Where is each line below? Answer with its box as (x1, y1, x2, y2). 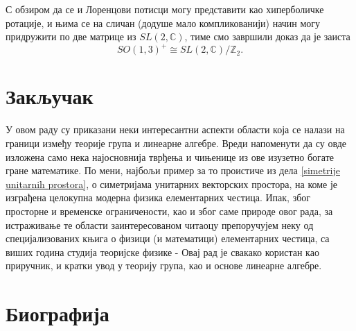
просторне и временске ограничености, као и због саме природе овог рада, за (6, 203, 333, 218)
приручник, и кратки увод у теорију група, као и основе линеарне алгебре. (6, 258, 322, 273)
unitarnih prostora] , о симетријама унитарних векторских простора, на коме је (6, 176, 338, 191)
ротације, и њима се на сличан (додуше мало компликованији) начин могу (6, 15, 321, 30)
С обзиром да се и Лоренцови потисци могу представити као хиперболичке (6, 2, 324, 16)
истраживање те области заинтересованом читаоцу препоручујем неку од (6, 217, 314, 232)
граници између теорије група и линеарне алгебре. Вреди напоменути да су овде (6, 136, 347, 150)
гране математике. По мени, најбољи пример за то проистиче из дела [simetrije (6, 163, 340, 178)
